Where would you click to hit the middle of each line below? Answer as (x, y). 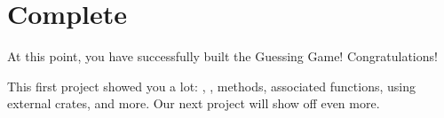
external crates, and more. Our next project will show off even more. (194, 103)
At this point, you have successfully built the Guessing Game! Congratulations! (222, 56)
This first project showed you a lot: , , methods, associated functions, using (211, 86)
